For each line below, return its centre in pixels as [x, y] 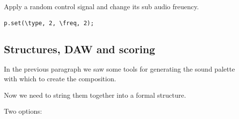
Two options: [23, 111]
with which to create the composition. [60, 78]
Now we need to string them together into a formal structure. [95, 95]
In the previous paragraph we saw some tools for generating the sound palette [119, 69]
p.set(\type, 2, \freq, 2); [49, 23]
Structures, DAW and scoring [80, 49]
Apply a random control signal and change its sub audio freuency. [101, 6]
